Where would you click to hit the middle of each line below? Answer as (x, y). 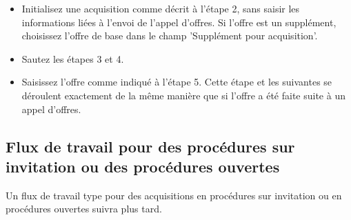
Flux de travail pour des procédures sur (150, 146)
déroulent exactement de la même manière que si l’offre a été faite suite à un (183, 95)
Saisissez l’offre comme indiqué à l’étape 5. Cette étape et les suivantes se (177, 82)
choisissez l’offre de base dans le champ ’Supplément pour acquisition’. (170, 36)
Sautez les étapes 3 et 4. (73, 58)
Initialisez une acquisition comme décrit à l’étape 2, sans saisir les (161, 8)
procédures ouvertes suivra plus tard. (84, 209)
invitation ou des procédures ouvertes (143, 166)
